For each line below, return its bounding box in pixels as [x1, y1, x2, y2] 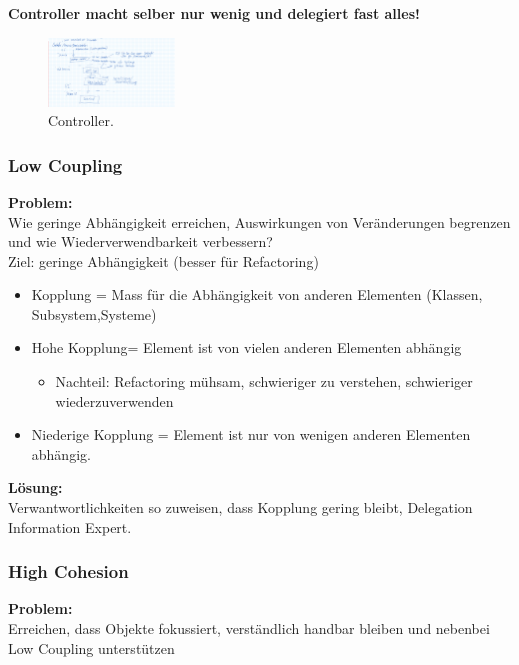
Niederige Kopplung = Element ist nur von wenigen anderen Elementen [31, 424, 471, 445]
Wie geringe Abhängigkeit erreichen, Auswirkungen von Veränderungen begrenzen [8, 211, 511, 232]
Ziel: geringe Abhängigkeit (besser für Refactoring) [8, 250, 319, 271]
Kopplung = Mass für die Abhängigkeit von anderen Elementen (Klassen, [31, 284, 483, 305]
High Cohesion [8, 559, 129, 584]
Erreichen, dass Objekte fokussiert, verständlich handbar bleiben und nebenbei [8, 618, 490, 639]
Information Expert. [8, 516, 132, 537]
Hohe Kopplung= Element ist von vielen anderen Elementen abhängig [31, 337, 462, 358]
